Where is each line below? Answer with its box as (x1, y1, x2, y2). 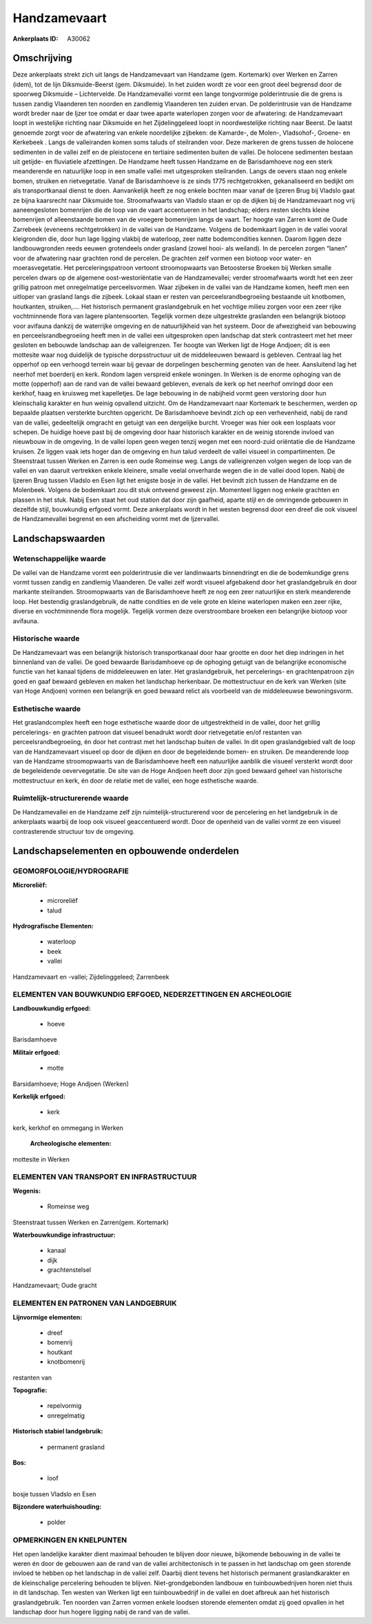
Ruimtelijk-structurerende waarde (12, 794, 129, 803)
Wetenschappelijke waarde (12, 554, 106, 564)
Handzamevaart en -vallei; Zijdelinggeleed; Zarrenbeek (12, 972, 169, 981)
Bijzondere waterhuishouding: (12, 1503, 102, 1511)
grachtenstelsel (47, 1266, 92, 1274)
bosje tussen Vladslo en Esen (12, 1489, 96, 1498)
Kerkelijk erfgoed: (12, 1093, 65, 1101)
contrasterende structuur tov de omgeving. (12, 827, 135, 835)
